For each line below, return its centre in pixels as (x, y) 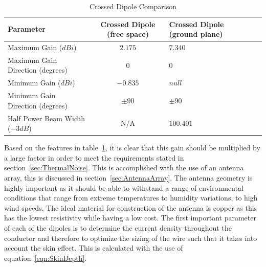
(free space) (128, 34)
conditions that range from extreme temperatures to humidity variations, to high (131, 198)
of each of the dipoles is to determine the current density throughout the (118, 228)
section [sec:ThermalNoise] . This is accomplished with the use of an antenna (124, 168)
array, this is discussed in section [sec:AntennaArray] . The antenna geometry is (128, 178)
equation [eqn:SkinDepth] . (46, 258)
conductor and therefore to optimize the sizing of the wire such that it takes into (131, 238)
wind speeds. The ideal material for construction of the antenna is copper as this (131, 207)
